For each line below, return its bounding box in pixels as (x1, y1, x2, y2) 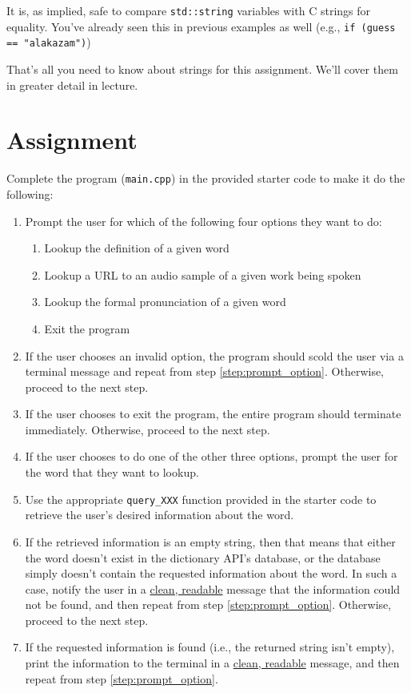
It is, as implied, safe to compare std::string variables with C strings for (6, 2, 371, 18)
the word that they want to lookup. (25, 464, 199, 481)
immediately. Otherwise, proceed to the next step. (25, 421, 270, 437)
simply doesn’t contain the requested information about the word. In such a (25, 565, 397, 582)
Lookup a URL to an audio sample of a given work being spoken (44, 266, 361, 283)
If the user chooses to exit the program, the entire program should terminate (25, 405, 401, 422)
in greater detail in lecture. (6, 76, 138, 93)
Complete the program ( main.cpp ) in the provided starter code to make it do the (6, 170, 405, 187)
